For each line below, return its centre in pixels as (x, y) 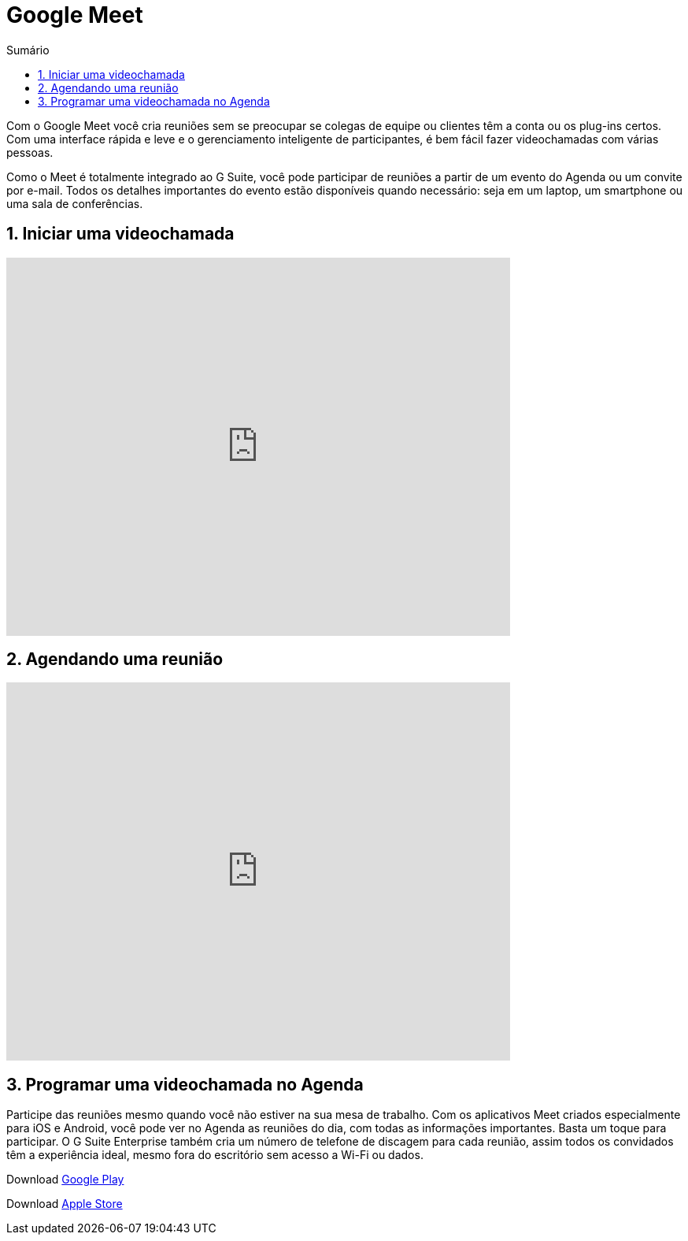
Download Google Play (65, 1180)
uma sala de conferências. (75, 203)
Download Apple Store (65, 1204)
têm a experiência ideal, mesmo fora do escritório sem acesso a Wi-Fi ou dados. (215, 1155)
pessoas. (30, 152)
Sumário (28, 50)
